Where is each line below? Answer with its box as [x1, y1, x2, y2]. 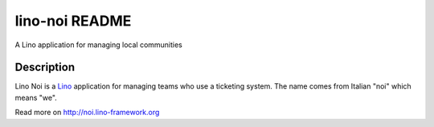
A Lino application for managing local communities [14, 40, 182, 50]
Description [14, 61, 76, 74]
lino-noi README [14, 12, 132, 30]
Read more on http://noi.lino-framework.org [14, 108, 160, 117]
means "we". [14, 93, 58, 102]
